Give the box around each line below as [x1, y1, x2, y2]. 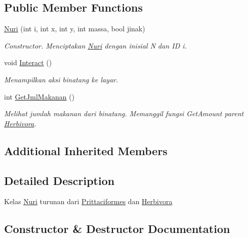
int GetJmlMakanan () [4, 91, 75, 102]
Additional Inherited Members [4, 143, 168, 158]
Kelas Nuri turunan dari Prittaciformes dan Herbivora [4, 196, 173, 207]
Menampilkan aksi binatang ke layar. [4, 74, 118, 84]
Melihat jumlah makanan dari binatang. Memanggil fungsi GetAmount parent [4, 108, 244, 119]
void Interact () [4, 57, 52, 68]
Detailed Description [4, 172, 115, 188]
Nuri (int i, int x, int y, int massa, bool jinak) [4, 23, 145, 34]
